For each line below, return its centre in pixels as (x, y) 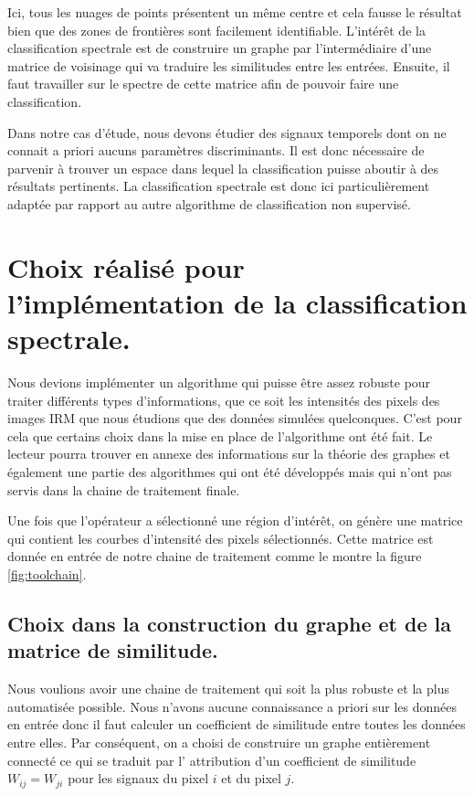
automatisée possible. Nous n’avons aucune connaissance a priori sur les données (232, 706)
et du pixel (251, 778)
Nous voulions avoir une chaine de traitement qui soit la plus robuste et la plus (228, 689)
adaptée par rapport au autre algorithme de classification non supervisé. (209, 203)
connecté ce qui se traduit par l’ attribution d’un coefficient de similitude (212, 760)
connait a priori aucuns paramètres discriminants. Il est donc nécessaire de (216, 150)
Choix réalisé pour (126, 266)
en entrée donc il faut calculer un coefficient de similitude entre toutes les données (237, 724)
